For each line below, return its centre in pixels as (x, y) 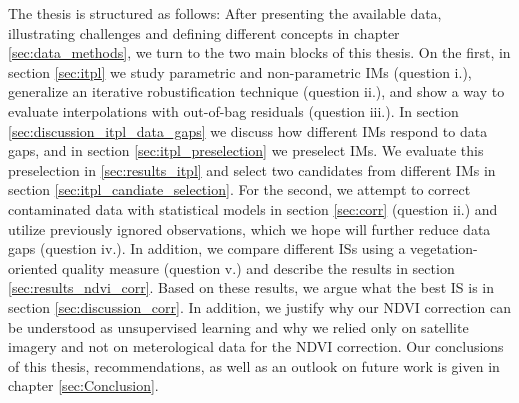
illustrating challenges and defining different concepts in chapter (204, 32)
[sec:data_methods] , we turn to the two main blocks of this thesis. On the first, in (259, 52)
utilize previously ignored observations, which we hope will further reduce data (249, 228)
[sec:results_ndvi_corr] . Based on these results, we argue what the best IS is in (251, 287)
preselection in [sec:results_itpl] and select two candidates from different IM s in (252, 169)
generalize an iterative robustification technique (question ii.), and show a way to (256, 91)
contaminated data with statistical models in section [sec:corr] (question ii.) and (253, 208)
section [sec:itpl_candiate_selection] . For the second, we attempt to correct (239, 189)
